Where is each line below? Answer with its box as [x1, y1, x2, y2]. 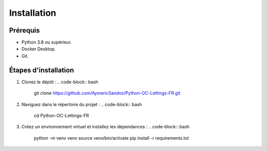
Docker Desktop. [21, 46, 56, 52]
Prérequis [9, 26, 40, 35]
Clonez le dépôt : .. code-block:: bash [21, 79, 98, 85]
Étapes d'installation [9, 66, 74, 74]
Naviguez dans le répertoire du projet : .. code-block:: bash [21, 101, 142, 107]
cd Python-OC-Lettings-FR [34, 113, 89, 118]
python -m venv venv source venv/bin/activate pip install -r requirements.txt [34, 135, 189, 141]
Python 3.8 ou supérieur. [21, 39, 72, 45]
